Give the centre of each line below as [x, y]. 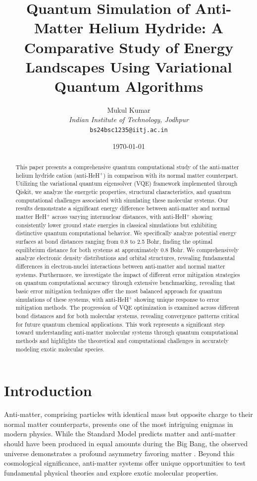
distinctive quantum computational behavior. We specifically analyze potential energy [126, 233]
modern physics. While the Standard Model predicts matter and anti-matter [120, 434]
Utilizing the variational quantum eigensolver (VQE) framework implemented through [127, 183]
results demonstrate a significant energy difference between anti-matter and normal [123, 208]
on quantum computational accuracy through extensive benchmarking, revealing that [125, 283]
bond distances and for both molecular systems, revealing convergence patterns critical [127, 315]
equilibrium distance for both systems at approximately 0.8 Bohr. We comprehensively [127, 249]
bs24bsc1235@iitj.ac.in [129, 130]
